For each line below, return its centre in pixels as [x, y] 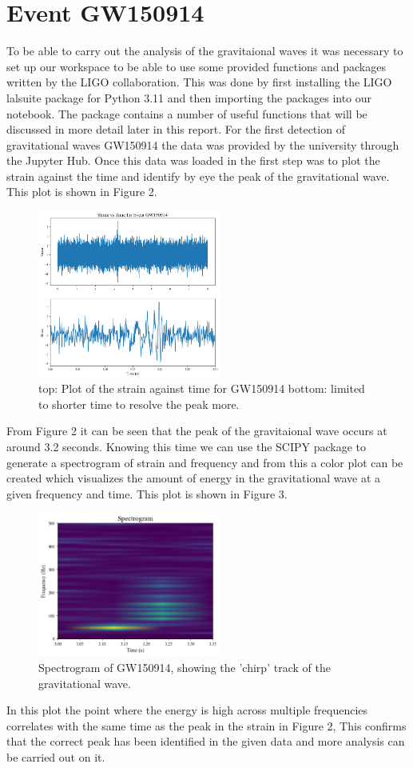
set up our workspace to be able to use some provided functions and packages [196, 66]
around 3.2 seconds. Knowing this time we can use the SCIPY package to [187, 447]
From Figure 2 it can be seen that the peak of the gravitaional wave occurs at [197, 431]
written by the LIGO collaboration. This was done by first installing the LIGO [199, 82]
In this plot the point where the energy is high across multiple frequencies [187, 710]
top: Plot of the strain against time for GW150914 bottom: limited [202, 388]
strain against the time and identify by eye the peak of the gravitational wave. [198, 176]
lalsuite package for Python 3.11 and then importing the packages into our [189, 97]
